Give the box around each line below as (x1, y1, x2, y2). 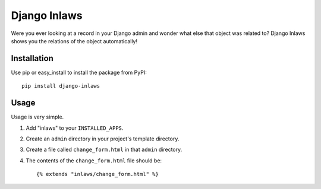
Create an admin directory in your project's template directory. (26, 135, 180, 142)
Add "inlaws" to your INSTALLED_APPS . (26, 124, 124, 132)
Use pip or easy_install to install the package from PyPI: (11, 69, 147, 76)
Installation (11, 53, 53, 63)
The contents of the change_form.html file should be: (26, 157, 162, 164)
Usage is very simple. (11, 113, 64, 121)
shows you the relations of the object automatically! (11, 37, 138, 44)
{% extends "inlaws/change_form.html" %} (36, 171, 159, 178)
